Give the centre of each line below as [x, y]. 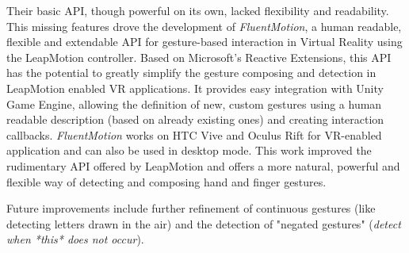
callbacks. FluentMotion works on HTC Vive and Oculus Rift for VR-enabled [194, 134]
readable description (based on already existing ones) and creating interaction [195, 119]
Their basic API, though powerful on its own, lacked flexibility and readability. [198, 10]
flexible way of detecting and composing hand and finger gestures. [166, 181]
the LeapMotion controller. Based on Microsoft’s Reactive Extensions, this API [199, 57]
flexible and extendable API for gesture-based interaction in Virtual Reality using [204, 42]
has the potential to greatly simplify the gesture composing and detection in [191, 73]
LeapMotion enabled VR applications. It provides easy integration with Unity [195, 88]
